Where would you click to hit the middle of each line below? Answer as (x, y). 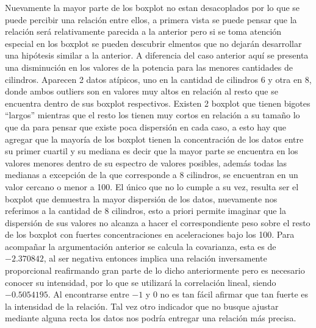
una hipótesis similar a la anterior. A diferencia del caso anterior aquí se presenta (157, 55)
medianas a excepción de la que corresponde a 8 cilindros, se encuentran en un (152, 175)
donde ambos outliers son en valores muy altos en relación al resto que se (142, 91)
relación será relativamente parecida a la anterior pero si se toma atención (143, 31)
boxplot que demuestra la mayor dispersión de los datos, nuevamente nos (141, 198)
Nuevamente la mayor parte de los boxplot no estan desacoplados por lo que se (153, 7)
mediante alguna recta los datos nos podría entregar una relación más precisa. (151, 318)
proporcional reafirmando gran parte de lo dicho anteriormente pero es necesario (155, 270)
